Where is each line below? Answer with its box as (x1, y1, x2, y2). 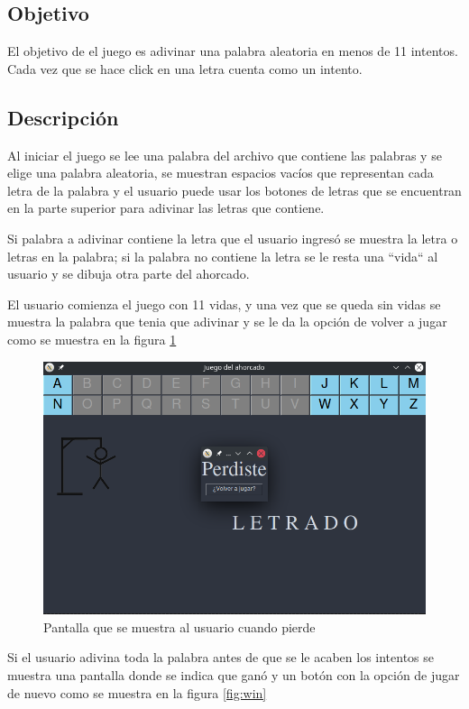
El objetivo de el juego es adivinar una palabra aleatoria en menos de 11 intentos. (7, 41, 458, 60)
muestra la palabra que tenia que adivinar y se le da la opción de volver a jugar (7, 312, 447, 331)
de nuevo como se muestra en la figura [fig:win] (7, 683, 267, 702)
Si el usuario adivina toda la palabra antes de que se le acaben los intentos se (7, 648, 435, 667)
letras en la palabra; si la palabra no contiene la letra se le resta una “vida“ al (7, 246, 438, 265)
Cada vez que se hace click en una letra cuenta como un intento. (7, 59, 363, 78)
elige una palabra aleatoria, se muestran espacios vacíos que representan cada (7, 163, 434, 182)
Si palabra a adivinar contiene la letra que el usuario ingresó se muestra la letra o (7, 228, 458, 247)
